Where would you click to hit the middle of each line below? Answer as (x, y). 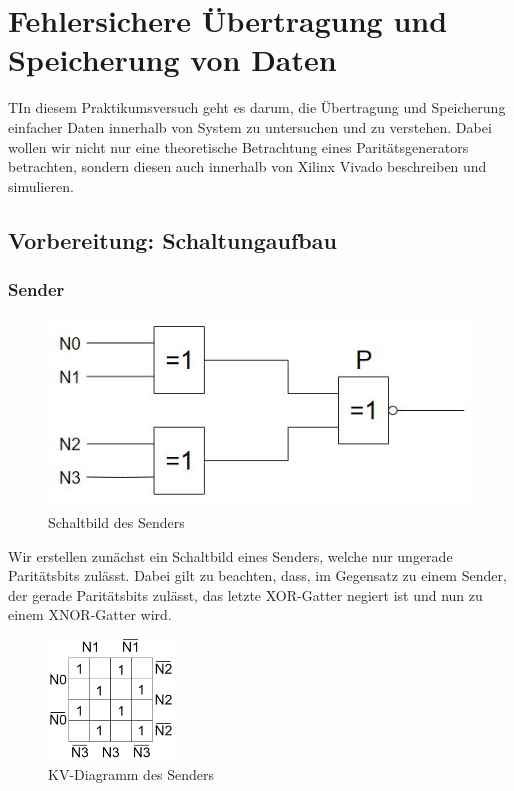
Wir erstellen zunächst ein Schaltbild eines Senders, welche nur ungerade (230, 555)
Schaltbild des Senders (116, 521)
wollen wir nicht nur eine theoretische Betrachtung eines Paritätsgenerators (238, 146)
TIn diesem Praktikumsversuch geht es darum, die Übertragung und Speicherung (257, 107)
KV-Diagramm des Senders (131, 773)
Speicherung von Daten (172, 59)
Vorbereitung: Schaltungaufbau (172, 239)
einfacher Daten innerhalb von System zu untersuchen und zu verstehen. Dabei (250, 126)
